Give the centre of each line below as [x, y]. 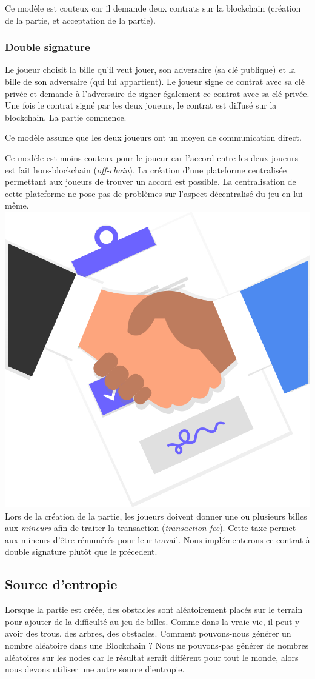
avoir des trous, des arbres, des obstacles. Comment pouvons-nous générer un [148, 633]
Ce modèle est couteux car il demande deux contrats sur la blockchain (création [153, 8]
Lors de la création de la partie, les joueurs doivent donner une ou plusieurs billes [156, 516]
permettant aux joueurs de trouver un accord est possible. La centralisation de [151, 182]
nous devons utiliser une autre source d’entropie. [95, 669]
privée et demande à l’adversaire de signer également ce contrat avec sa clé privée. [157, 93]
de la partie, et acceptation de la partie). [80, 20]
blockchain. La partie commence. [66, 117]
